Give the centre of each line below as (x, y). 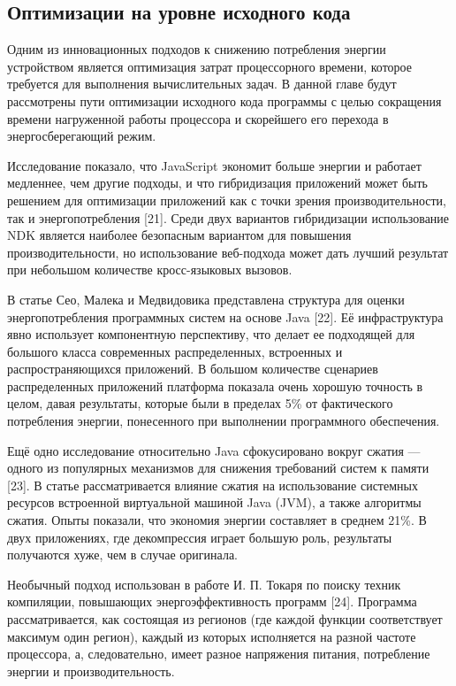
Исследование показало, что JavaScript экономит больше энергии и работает (214, 165)
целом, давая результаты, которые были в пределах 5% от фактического (200, 403)
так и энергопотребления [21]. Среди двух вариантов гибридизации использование (228, 217)
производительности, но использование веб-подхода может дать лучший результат (228, 252)
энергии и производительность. (91, 671)
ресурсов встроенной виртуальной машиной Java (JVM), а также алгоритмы (214, 502)
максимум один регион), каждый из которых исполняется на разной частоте (212, 636)
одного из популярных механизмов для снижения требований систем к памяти (218, 468)
